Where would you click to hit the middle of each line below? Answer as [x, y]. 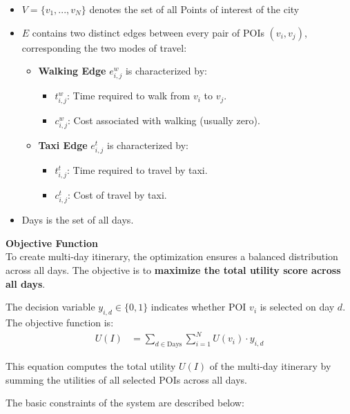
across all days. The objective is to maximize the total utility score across [173, 270]
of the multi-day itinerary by [270, 365]
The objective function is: [60, 323]
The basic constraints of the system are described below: [125, 403]
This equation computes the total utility [91, 365]
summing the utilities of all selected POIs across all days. [126, 379]
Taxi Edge [63, 145]
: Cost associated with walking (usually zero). [164, 120]
